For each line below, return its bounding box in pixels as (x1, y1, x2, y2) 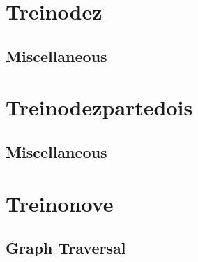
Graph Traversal (6, 237, 126, 259)
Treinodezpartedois (6, 93, 193, 122)
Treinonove (6, 189, 114, 217)
